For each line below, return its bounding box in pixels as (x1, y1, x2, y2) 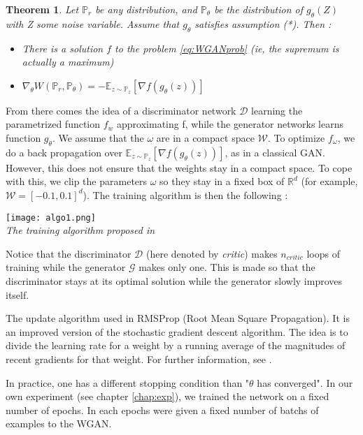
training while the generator (6, 260, 126, 274)
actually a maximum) (22, 54, 114, 69)
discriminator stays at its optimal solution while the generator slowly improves (6, 273, 342, 288)
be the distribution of (214, 2, 304, 16)
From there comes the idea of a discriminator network (6, 103, 236, 117)
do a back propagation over (6, 145, 122, 159)
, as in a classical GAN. (225, 145, 325, 159)
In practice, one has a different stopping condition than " (6, 375, 250, 390)
